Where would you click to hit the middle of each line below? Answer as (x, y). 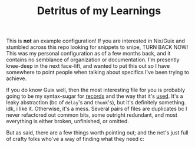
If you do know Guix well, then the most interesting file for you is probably (96, 90)
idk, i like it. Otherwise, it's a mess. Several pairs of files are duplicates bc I (97, 109)
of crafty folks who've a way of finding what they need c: (75, 139)
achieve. (16, 78)
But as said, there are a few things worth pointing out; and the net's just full (97, 133)
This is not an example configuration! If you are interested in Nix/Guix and (96, 41)
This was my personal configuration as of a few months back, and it (88, 54)
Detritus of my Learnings (99, 11)
